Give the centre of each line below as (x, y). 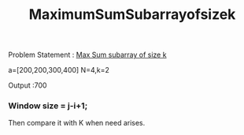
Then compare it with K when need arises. (77, 123)
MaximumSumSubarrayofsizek (132, 15)
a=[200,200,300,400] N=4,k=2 (59, 70)
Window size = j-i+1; (48, 106)
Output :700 (28, 85)
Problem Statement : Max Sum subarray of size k (87, 55)
